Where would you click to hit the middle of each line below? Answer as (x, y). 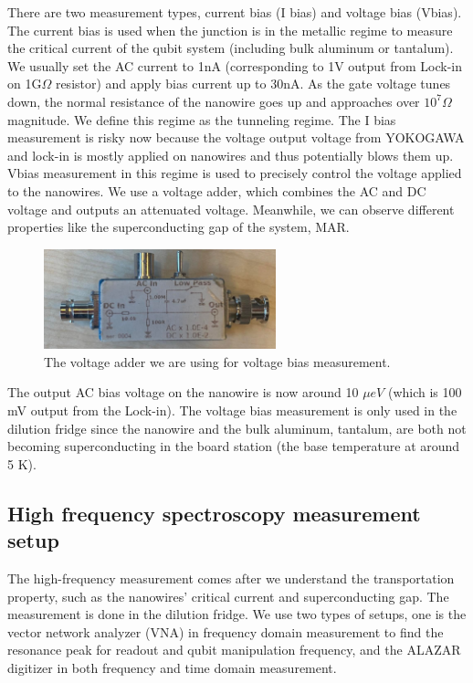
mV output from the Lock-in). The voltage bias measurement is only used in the (232, 410)
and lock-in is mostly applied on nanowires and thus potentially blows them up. (231, 155)
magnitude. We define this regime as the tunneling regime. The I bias (202, 119)
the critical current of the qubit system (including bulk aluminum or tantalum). (231, 48)
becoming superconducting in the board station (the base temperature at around (234, 446)
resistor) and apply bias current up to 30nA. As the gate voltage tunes (253, 84)
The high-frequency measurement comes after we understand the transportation (231, 578)
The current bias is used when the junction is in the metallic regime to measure (230, 30)
